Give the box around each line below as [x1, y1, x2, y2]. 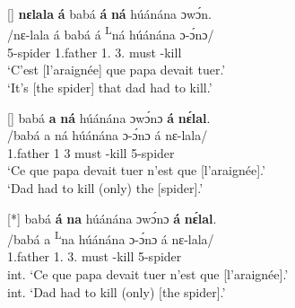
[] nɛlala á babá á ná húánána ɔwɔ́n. [7, 4, 212, 22]
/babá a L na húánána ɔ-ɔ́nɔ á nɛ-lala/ [7, 227, 214, 248]
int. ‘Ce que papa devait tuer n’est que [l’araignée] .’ [7, 265, 289, 284]
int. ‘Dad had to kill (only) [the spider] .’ [7, 282, 226, 301]
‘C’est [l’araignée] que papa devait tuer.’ [7, 60, 226, 79]
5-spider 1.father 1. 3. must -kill [7, 42, 182, 61]
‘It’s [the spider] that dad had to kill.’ [7, 78, 213, 97]
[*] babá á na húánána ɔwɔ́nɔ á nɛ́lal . [7, 208, 217, 227]
